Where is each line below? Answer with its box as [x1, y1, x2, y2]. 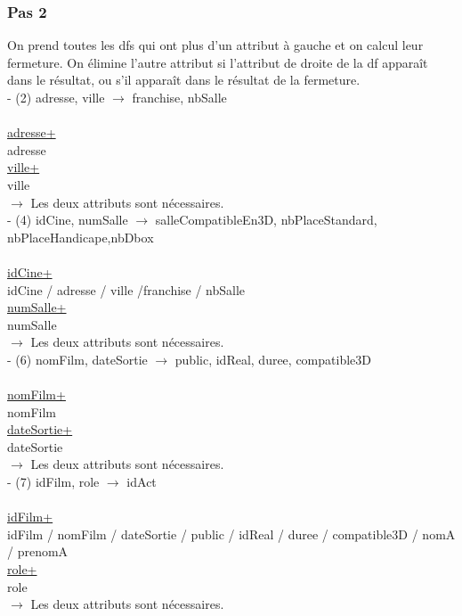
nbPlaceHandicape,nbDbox [7, 227, 154, 246]
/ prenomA [7, 542, 69, 561]
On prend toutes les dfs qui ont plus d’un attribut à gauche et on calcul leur [7, 36, 424, 54]
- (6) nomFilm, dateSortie [7, 349, 148, 368]
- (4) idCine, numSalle [7, 210, 128, 229]
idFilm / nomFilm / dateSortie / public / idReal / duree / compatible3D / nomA [7, 524, 456, 543]
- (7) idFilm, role [7, 472, 100, 491]
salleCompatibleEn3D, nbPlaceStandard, [155, 210, 377, 229]
